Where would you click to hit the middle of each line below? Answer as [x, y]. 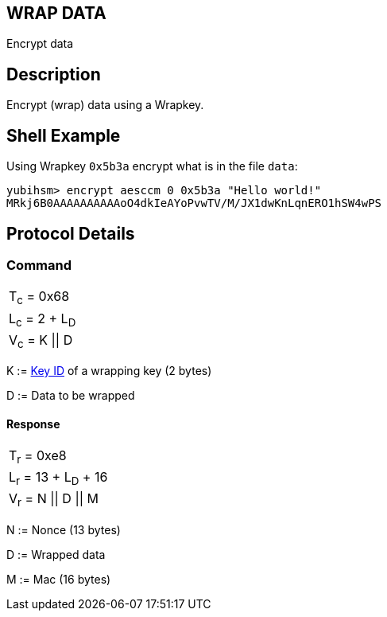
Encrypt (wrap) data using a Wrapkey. [105, 105]
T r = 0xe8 [38, 457]
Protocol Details [71, 233]
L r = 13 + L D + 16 [58, 478]
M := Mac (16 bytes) [59, 579]
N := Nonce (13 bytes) [64, 529]
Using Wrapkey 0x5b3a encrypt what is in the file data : [152, 166]
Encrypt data [40, 44]
